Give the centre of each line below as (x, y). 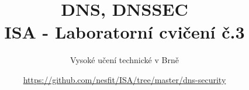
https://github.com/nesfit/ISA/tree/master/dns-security (124, 79)
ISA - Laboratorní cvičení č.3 (124, 32)
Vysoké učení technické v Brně (124, 60)
